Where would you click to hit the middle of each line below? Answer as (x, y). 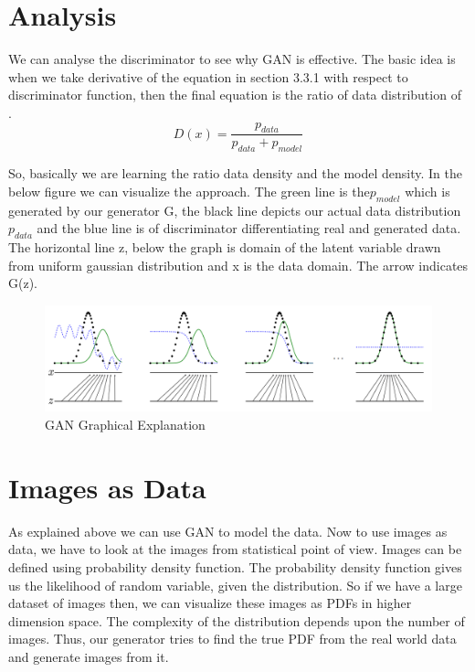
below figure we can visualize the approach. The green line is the (189, 191)
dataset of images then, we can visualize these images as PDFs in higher (210, 603)
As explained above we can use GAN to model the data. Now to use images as (228, 531)
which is (427, 191)
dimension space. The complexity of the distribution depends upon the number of (237, 620)
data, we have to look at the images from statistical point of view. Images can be (235, 549)
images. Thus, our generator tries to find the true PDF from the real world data (232, 639)
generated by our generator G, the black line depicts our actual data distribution (235, 210)
